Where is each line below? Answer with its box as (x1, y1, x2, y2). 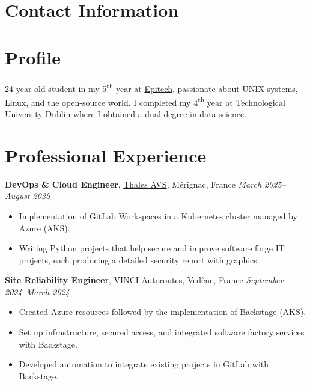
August (5, 189, 30, 202)
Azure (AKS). (19, 221, 70, 234)
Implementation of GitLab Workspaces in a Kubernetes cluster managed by (19, 209, 297, 222)
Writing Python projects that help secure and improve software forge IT (19, 242, 285, 254)
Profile (5, 44, 61, 69)
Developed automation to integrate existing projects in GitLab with (19, 358, 269, 370)
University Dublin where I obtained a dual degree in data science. (5, 108, 247, 120)
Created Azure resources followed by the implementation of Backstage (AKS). (19, 305, 306, 318)
